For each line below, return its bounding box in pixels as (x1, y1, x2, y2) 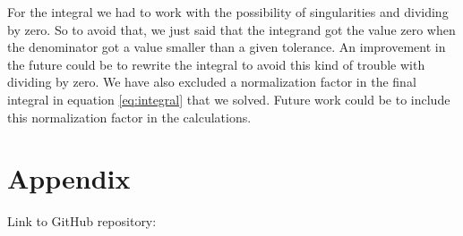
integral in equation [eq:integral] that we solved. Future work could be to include (7, 89, 450, 108)
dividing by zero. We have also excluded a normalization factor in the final (7, 72, 416, 91)
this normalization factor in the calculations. (7, 107, 252, 126)
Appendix (7, 160, 131, 197)
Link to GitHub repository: (7, 212, 157, 231)
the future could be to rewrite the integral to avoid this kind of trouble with (7, 55, 425, 73)
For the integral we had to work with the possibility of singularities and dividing (7, 3, 449, 21)
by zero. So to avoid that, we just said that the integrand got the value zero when (7, 20, 456, 38)
